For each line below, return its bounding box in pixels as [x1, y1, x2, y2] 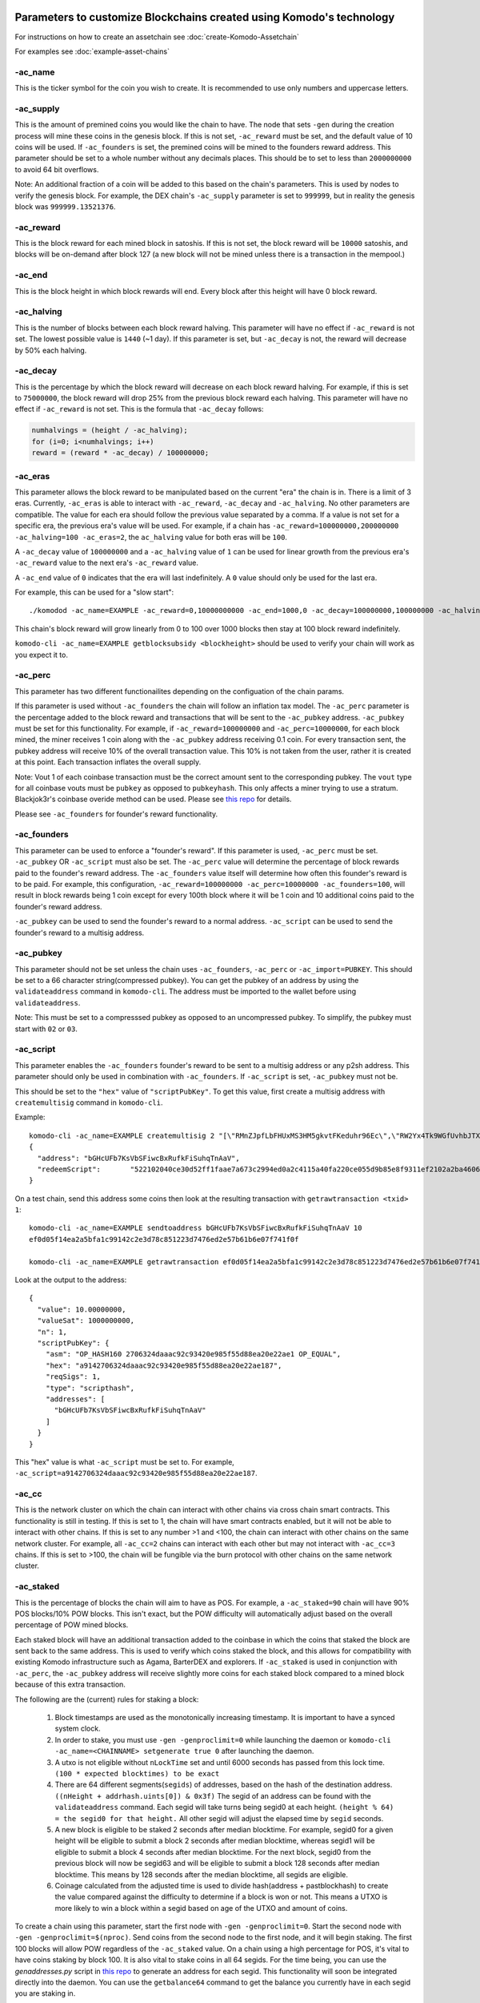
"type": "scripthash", [45, 1383, 135, 1392]
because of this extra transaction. [14, 1679, 126, 1690]
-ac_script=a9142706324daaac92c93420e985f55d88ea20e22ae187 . [14, 1469, 258, 1478]
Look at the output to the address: [14, 1275, 127, 1285]
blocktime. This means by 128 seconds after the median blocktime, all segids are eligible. [54, 1869, 348, 1879]
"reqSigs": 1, [45, 1372, 102, 1381]
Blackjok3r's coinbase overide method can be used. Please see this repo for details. [14, 794, 292, 804]
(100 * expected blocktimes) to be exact [54, 1769, 220, 1778]
